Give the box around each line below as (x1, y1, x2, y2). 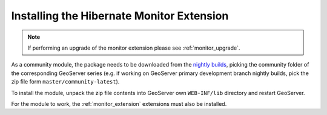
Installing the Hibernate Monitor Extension (11, 9, 229, 22)
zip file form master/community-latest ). (11, 78, 120, 85)
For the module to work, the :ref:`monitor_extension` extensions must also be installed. (11, 100, 227, 107)
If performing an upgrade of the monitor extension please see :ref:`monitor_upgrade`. (27, 44, 240, 51)
